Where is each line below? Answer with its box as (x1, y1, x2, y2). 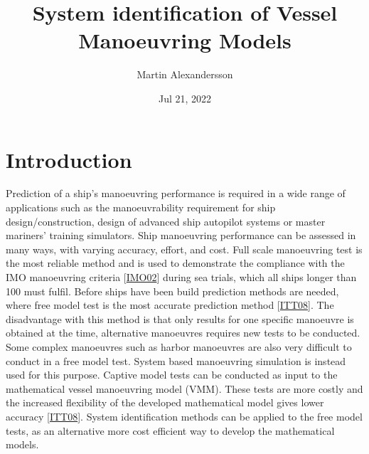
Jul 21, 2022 (158, 90, 212, 105)
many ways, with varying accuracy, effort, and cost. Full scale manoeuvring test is (6, 241, 363, 256)
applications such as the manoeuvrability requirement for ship (6, 200, 276, 215)
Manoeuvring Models (78, 26, 292, 55)
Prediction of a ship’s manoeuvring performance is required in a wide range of (6, 186, 346, 201)
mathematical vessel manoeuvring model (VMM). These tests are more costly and (6, 381, 363, 396)
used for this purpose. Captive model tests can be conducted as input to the (6, 367, 338, 382)
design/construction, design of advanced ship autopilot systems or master (6, 213, 326, 228)
